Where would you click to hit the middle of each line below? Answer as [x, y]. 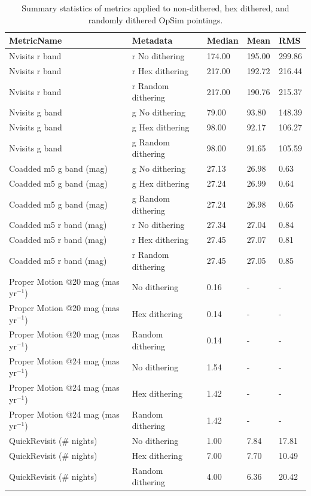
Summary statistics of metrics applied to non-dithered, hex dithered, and [155, 8]
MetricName [36, 40]
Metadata [152, 40]
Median [222, 40]
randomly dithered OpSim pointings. [155, 19]
